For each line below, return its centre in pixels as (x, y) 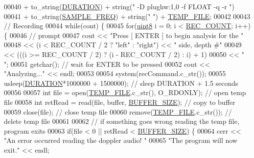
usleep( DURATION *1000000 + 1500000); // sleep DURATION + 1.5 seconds (121, 83)
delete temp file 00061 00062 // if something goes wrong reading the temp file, (122, 121)
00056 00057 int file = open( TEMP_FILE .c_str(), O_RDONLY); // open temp (125, 92)
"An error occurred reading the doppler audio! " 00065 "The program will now (121, 140)
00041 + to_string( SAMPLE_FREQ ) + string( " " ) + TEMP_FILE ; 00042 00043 (127, 16)
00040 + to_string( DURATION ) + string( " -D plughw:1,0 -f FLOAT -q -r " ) (119, 6)
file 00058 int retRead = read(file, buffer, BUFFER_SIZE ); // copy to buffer (120, 102)
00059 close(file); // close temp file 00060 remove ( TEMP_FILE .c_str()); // (118, 111)
